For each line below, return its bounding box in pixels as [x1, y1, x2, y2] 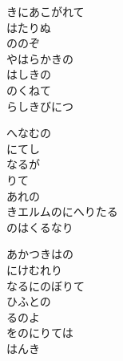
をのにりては [6, 324, 73, 341]
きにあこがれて [6, 3, 85, 19]
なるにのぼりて [6, 277, 85, 294]
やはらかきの [6, 50, 73, 67]
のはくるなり [6, 218, 73, 235]
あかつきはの [6, 245, 73, 262]
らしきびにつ [6, 97, 73, 114]
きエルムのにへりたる [6, 203, 118, 220]
